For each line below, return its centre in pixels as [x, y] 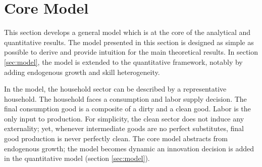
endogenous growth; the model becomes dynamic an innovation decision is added [129, 148]
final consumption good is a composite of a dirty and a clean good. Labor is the [127, 109]
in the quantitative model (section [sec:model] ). [77, 158]
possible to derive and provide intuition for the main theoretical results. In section [131, 52]
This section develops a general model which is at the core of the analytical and [127, 32]
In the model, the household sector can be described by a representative [115, 89]
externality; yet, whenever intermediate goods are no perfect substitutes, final [124, 128]
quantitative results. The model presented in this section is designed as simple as [129, 42]
